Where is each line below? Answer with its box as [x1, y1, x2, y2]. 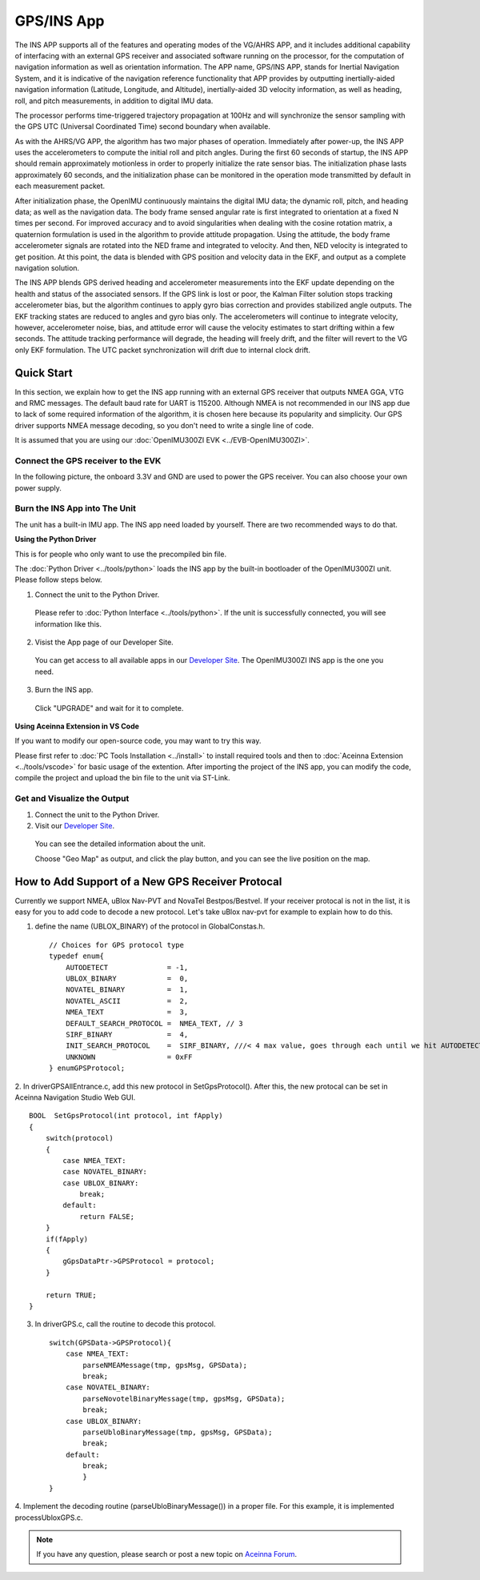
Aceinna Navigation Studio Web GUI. [14, 1093, 136, 1102]
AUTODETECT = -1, [65, 963, 189, 972]
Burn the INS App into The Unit [14, 503, 136, 514]
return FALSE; [79, 1212, 135, 1221]
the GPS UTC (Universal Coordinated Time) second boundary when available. [14, 122, 271, 131]
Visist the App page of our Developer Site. [34, 637, 174, 647]
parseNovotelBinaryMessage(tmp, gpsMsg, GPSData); [82, 1394, 286, 1403]
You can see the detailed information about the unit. [34, 839, 206, 848]
